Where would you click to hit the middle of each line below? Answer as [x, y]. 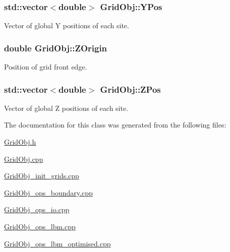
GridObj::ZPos [130, 89]
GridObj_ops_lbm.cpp [40, 226]
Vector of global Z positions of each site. [66, 108]
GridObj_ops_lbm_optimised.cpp [57, 243]
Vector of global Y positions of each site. [67, 25]
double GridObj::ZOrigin [56, 48]
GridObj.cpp [24, 159]
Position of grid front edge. [46, 67]
